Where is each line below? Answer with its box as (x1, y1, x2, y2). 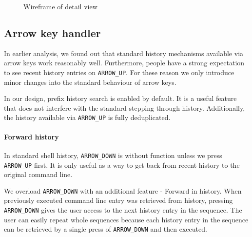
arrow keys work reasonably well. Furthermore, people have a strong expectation (4, 58, 245, 68)
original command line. (4, 169, 73, 179)
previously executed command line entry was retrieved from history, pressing (4, 195, 233, 205)
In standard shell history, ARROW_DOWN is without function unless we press (4, 150, 222, 160)
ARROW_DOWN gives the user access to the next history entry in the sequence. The (4, 205, 242, 215)
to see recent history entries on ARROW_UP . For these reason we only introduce (4, 67, 234, 77)
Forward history (4, 131, 59, 141)
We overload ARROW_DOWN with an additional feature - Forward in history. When (4, 185, 242, 196)
